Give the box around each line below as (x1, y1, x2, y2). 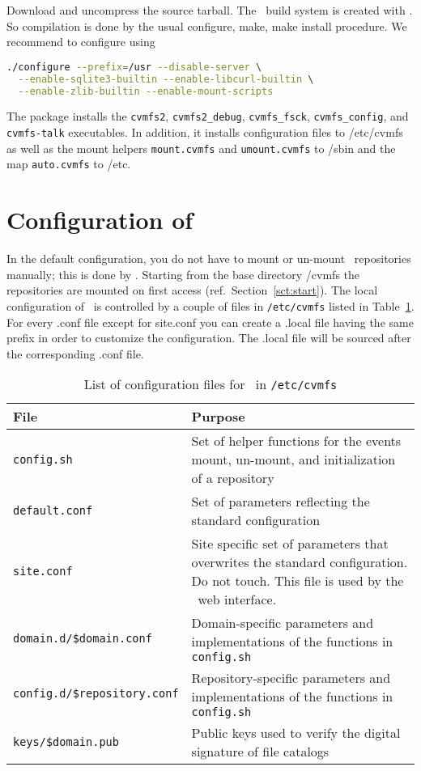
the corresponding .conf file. (6, 345, 144, 362)
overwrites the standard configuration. (191, 553, 408, 572)
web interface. (198, 590, 277, 609)
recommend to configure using (6, 33, 155, 50)
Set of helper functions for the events (191, 431, 402, 451)
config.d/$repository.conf (13, 687, 179, 701)
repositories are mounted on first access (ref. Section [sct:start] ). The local (6, 282, 378, 299)
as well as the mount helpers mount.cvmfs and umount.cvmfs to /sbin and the (6, 139, 396, 156)
